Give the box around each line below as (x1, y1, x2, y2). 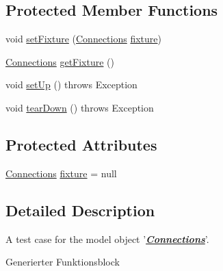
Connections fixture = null (5, 166, 117, 180)
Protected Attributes (5, 133, 157, 155)
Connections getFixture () (5, 54, 115, 68)
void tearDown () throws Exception (5, 100, 154, 114)
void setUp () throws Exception (5, 77, 137, 92)
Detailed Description (5, 199, 155, 220)
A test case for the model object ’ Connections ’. (5, 231, 209, 246)
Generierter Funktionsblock (5, 255, 120, 269)
